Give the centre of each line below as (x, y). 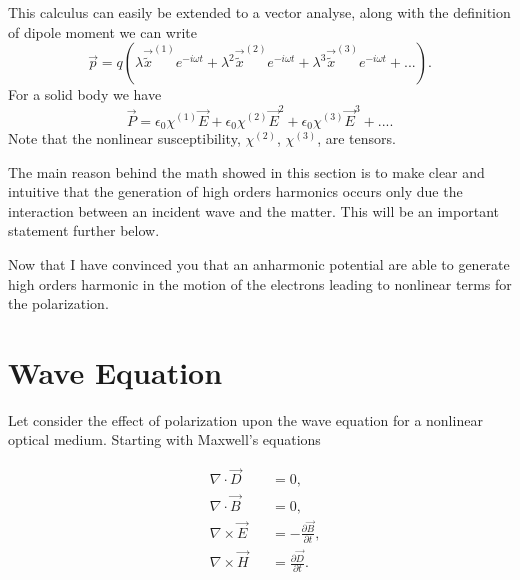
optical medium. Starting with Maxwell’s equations (164, 439)
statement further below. (84, 230)
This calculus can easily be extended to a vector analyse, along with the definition (259, 12)
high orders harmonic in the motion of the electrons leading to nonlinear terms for (260, 283)
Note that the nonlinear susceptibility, (124, 137)
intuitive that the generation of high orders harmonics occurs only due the (235, 191)
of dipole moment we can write (103, 31)
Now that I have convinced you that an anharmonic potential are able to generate (259, 263)
